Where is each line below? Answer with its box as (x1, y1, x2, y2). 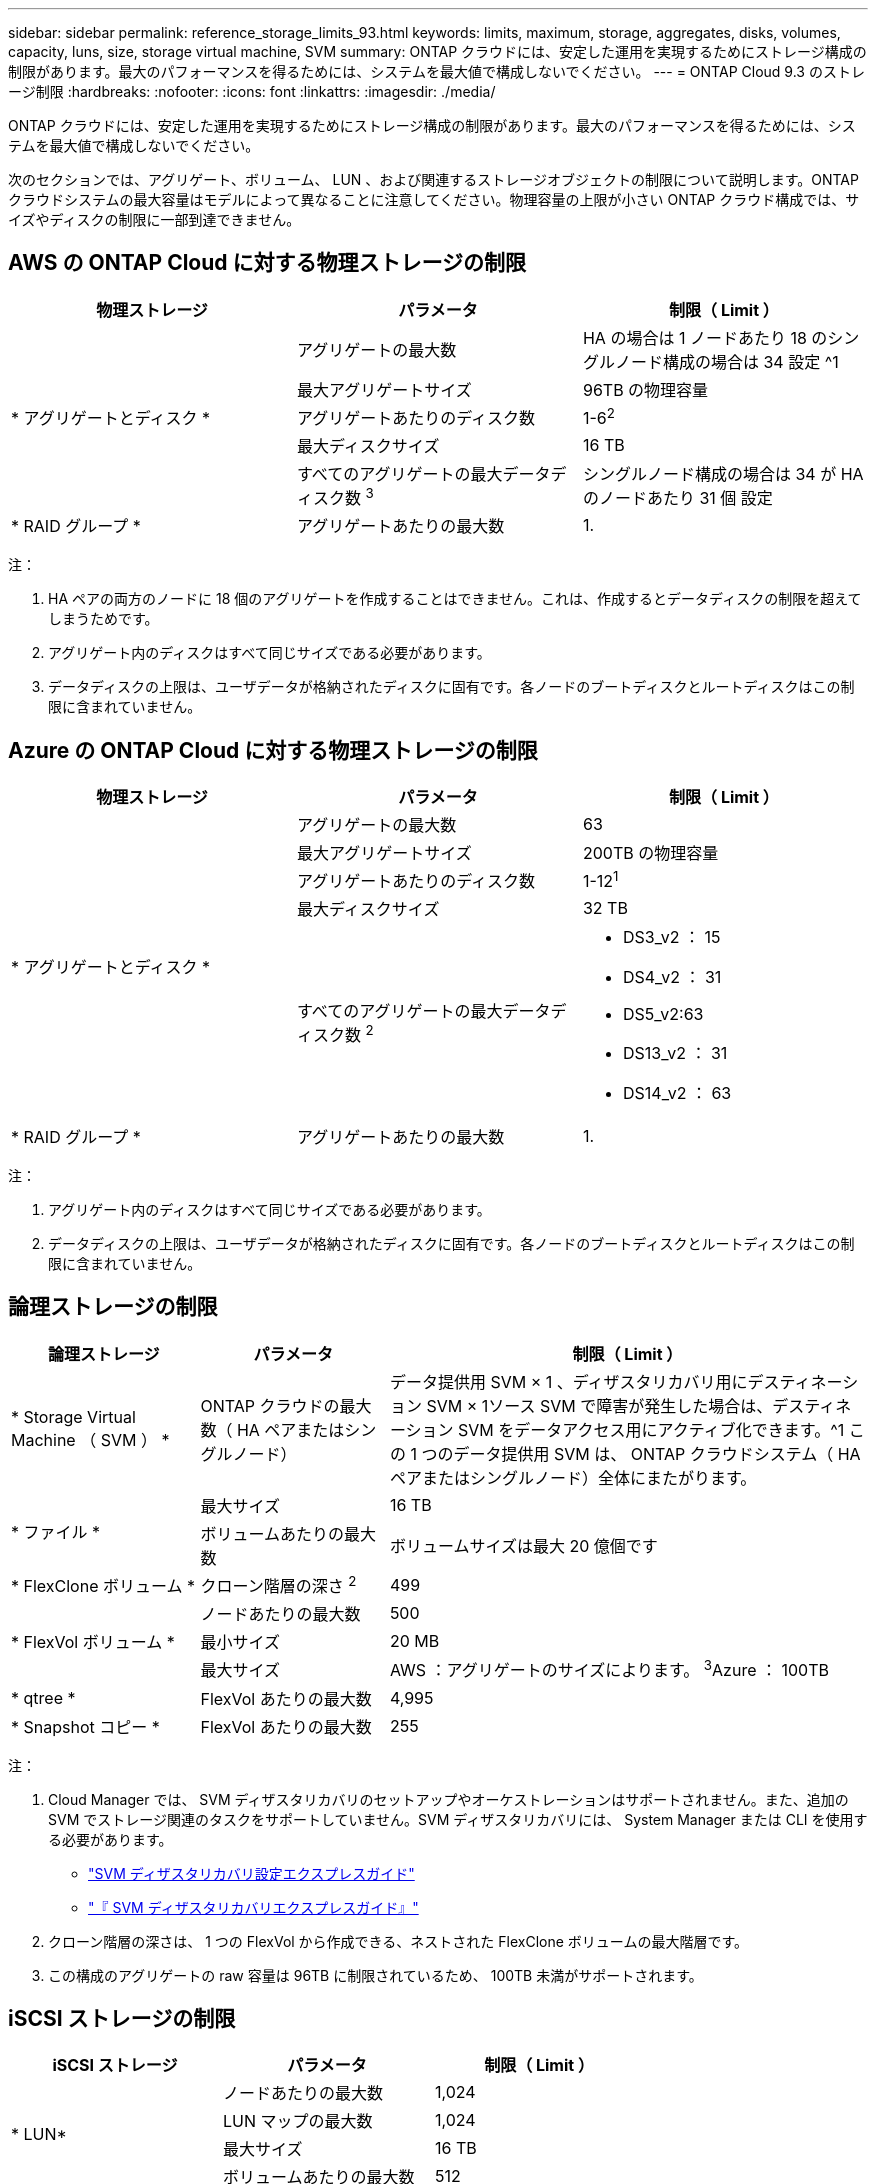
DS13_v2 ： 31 (622, 1043, 728, 1064)
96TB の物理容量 (582, 379, 709, 400)
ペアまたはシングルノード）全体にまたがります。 (389, 1467, 757, 1488)
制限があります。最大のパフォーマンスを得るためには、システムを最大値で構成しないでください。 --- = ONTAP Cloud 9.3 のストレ (8, 63, 865, 80)
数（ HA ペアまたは (200, 1419, 345, 1440)
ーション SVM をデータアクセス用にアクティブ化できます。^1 (389, 1419, 845, 1440)
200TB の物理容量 (582, 843, 719, 864)
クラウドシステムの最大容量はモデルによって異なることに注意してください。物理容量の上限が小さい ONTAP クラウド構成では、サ (8, 191, 860, 208)
